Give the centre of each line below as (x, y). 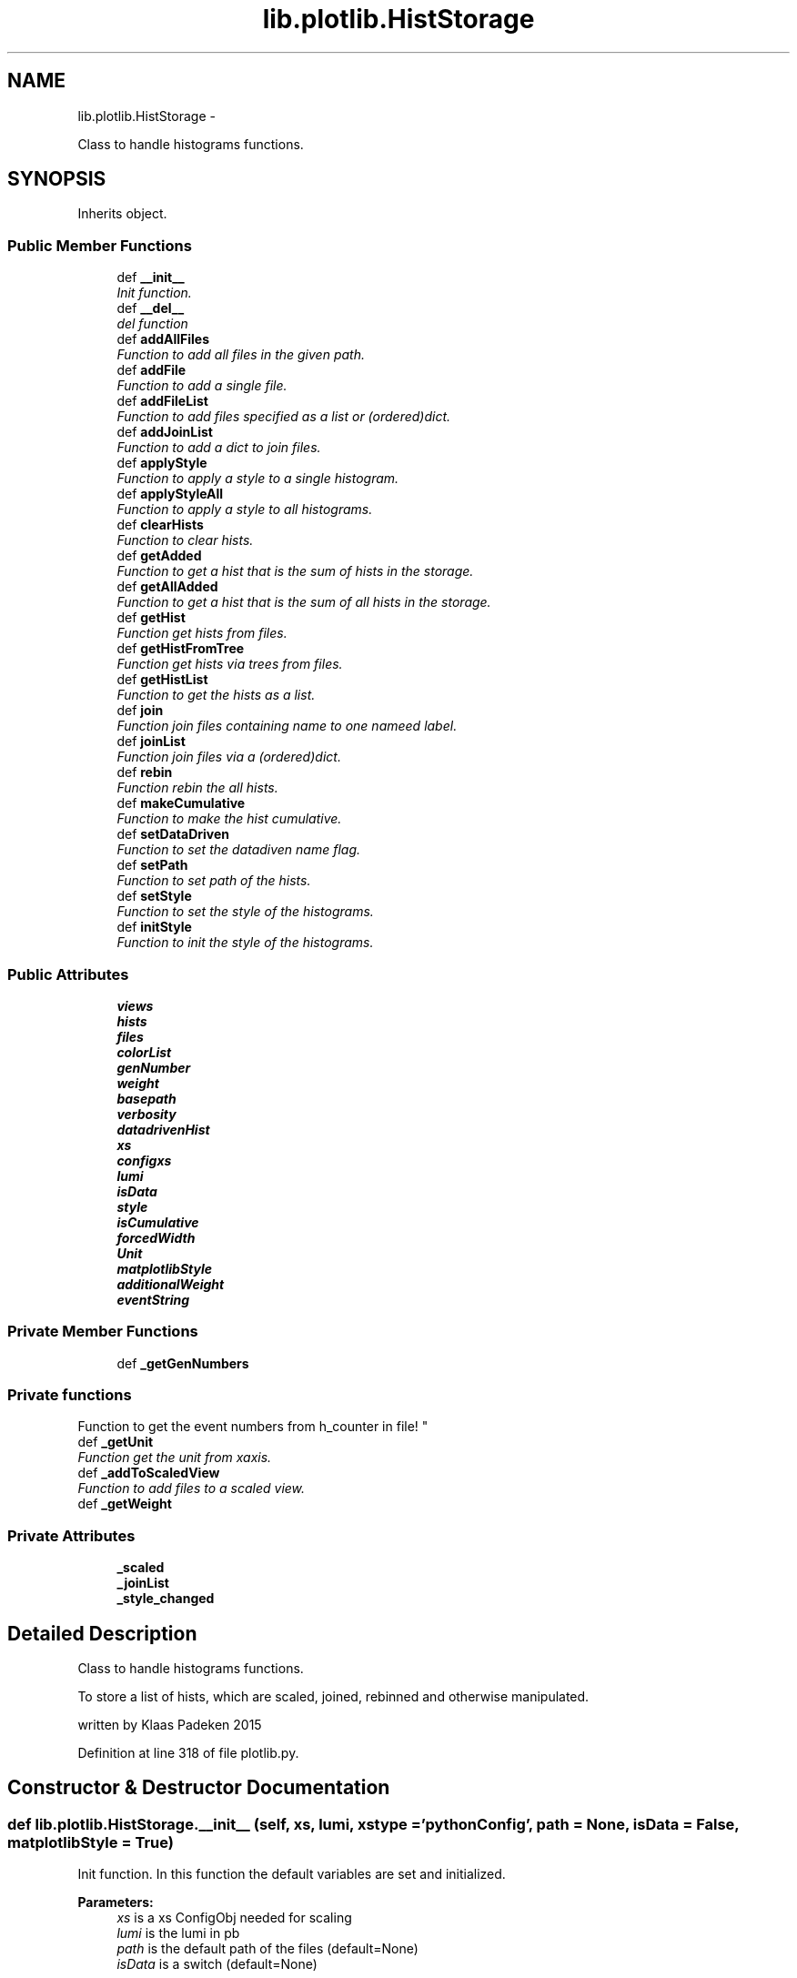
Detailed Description (102, 1633)
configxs (144, 1160)
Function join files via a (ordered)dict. (229, 757)
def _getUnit (116, 1442)
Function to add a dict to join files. (219, 448)
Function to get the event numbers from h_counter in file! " (253, 1427)
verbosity (146, 1114)
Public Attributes (68, 974)
